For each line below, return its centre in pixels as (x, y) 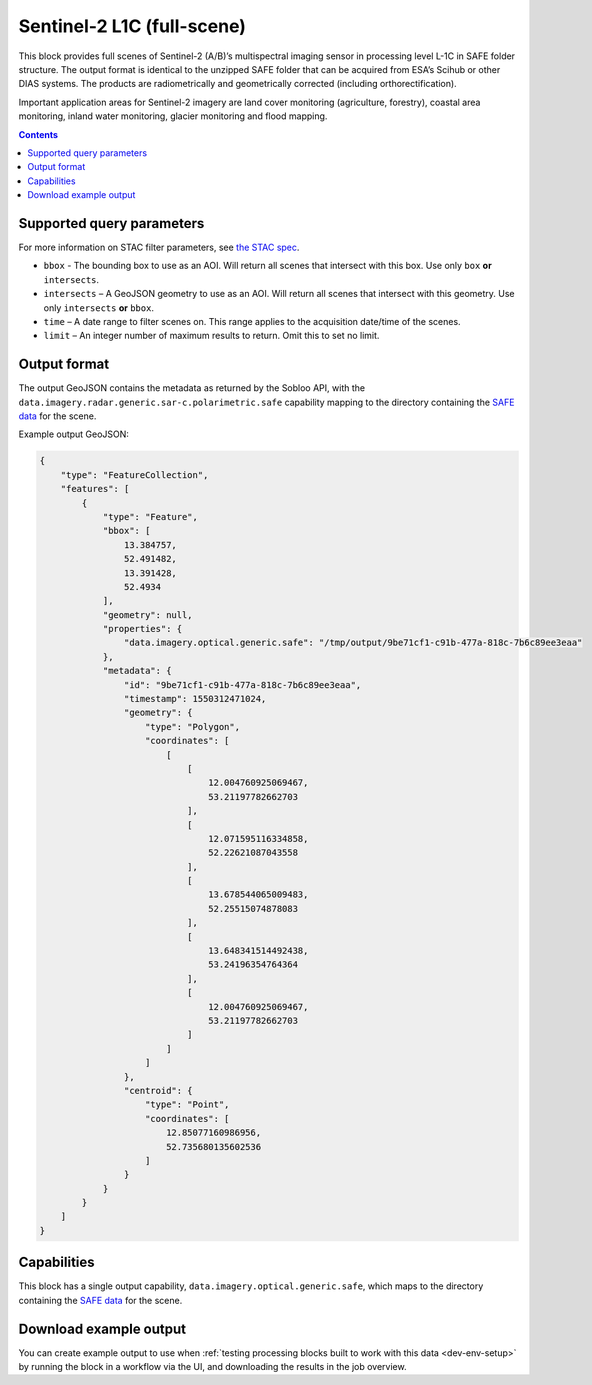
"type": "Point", (187, 1104)
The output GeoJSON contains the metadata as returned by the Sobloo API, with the (191, 388)
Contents (38, 134)
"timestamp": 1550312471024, (195, 699)
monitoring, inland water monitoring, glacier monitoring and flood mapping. (173, 116)
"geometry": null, (148, 614)
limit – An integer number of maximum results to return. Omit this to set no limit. (211, 336)
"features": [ (95, 489)
